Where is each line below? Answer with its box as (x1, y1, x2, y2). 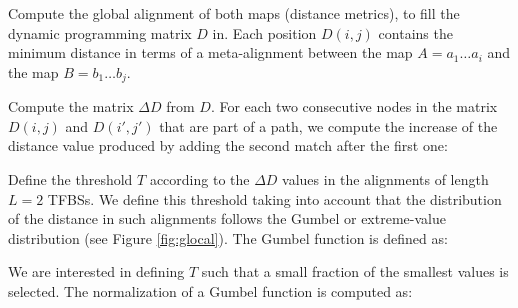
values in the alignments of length (282, 169, 489, 190)
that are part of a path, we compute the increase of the (159, 115, 498, 136)
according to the (149, 169, 250, 190)
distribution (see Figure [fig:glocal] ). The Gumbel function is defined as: (8, 227, 448, 248)
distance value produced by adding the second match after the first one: (8, 135, 448, 156)
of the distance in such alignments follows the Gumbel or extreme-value (8, 208, 446, 229)
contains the (378, 22, 453, 43)
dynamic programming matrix (8, 22, 192, 43)
